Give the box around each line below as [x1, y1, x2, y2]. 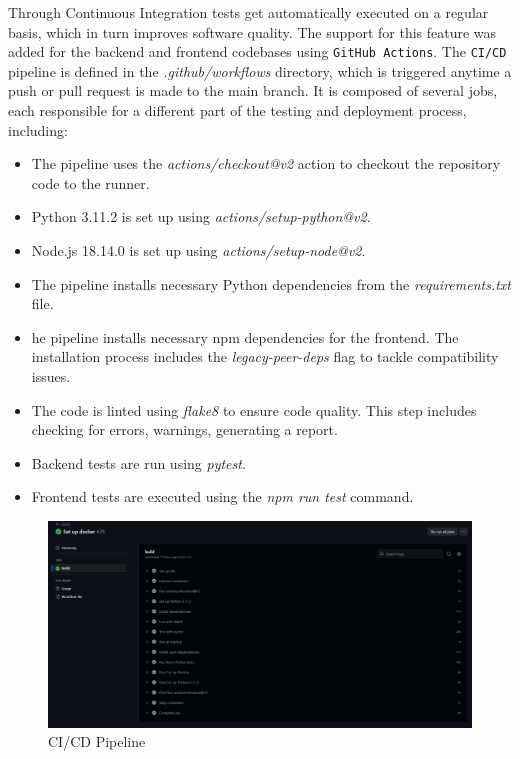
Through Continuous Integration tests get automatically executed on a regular [8, 2, 489, 22]
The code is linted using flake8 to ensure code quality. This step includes [31, 399, 477, 420]
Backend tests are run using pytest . [31, 452, 246, 473]
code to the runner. [31, 172, 150, 193]
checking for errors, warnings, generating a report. [31, 419, 338, 440]
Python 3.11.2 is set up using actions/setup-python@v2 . [31, 206, 371, 227]
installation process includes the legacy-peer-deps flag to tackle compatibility [31, 346, 499, 367]
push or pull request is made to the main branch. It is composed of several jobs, [8, 80, 498, 101]
